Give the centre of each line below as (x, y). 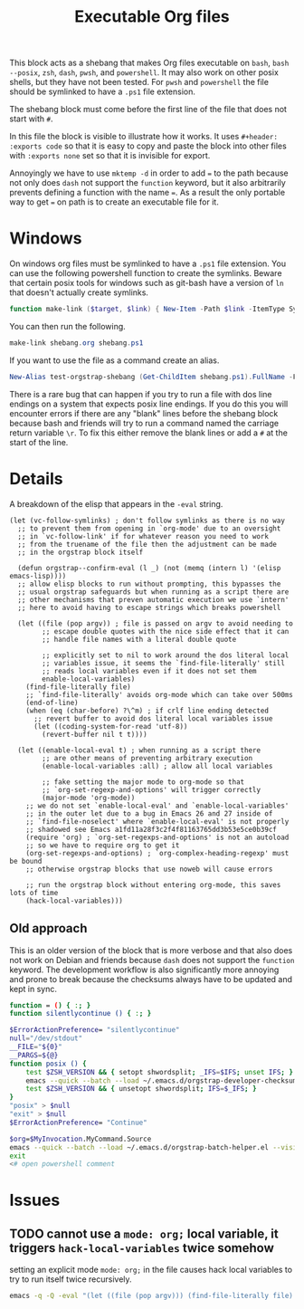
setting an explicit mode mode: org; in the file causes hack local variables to (151, 1270)
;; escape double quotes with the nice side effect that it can (166, 631)
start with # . (31, 119)
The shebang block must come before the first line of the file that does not (148, 110)
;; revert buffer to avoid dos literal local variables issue (153, 718)
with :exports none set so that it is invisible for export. (110, 156)
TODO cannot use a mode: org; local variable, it (144, 1233)
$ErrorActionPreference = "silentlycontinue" (95, 1030)
